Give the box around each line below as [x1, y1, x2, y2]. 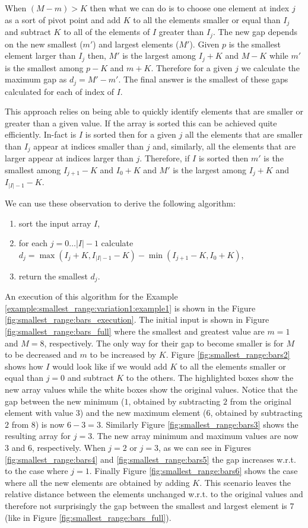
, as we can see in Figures [158, 441, 252, 453]
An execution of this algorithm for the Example [5, 290, 178, 303]
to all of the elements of [63, 26, 150, 38]
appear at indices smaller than [33, 139, 144, 152]
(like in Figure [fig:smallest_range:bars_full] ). [5, 511, 172, 523]
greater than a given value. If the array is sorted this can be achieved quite [5, 116, 277, 129]
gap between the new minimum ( [5, 395, 125, 407]
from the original [230, 395, 291, 407]
